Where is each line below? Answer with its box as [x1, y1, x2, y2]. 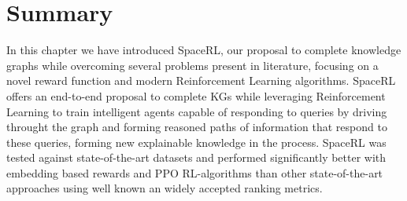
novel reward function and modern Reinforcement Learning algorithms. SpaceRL [6, 72, 396, 89]
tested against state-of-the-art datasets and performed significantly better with [6, 149, 387, 166]
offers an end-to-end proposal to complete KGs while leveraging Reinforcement [6, 87, 386, 104]
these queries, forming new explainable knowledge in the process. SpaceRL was [6, 133, 387, 150]
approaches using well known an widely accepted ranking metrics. [6, 180, 323, 196]
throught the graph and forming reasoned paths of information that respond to [6, 119, 387, 135]
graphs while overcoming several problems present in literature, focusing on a [6, 57, 379, 73]
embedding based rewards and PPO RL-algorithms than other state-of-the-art [6, 164, 383, 181]
